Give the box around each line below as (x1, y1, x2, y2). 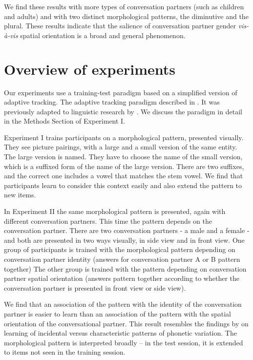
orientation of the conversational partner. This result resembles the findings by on (4, 318, 249, 328)
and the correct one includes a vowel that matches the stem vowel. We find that (4, 170, 243, 181)
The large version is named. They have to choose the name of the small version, (4, 151, 243, 162)
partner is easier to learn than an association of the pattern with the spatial (4, 308, 231, 318)
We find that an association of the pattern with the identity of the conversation (4, 299, 242, 309)
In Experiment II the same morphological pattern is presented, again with (4, 206, 226, 216)
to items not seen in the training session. (4, 347, 126, 357)
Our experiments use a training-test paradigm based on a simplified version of (4, 87, 237, 97)
